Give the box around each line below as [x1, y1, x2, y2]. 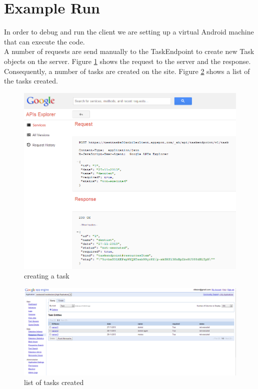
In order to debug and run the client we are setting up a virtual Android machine [4, 26, 254, 37]
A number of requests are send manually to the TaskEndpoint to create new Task [4, 46, 254, 56]
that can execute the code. [4, 36, 85, 46]
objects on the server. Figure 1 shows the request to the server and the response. [4, 55, 251, 66]
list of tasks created [24, 377, 84, 387]
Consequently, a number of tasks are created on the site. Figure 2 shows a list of [4, 65, 250, 76]
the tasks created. [4, 75, 58, 86]
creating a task [24, 270, 69, 281]
